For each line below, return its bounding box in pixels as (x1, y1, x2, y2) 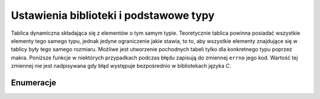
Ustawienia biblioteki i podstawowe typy (11, 9, 215, 22)
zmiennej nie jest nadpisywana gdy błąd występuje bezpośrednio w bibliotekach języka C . (11, 62, 231, 70)
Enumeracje (11, 77, 56, 88)
